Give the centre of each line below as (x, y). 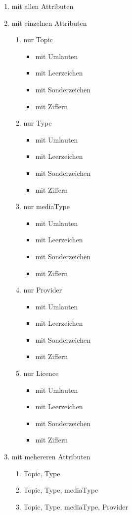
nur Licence (41, 373)
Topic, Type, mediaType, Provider (76, 506)
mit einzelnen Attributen (49, 23)
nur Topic (38, 39)
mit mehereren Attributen (51, 457)
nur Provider (43, 290)
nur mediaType (46, 206)
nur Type (38, 123)
